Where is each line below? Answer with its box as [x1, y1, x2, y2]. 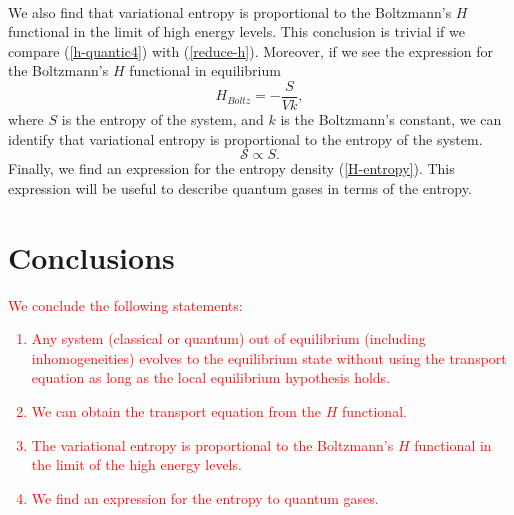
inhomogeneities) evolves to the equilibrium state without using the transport [31, 347, 507, 368]
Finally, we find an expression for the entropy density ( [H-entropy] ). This [8, 158, 455, 179]
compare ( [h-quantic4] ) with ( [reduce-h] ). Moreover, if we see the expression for [8, 40, 494, 61]
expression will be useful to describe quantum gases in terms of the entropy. [8, 177, 472, 198]
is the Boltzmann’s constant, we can [280, 109, 502, 130]
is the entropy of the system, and [61, 109, 264, 130]
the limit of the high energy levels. [31, 454, 242, 475]
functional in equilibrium [129, 60, 281, 81]
